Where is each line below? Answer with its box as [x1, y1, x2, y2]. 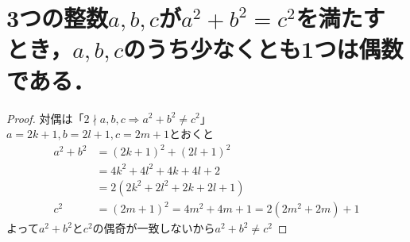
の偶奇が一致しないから [92, 220, 215, 236]
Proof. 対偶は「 [6, 109, 84, 126]
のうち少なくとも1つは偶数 [123, 33, 404, 65]
